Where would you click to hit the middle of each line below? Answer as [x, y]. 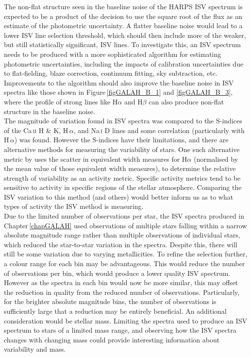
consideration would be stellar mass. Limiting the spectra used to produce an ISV [125, 320]
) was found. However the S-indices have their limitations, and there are [121, 140]
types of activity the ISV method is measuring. [74, 206]
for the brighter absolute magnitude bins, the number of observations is [110, 301]
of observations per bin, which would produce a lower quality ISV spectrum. [117, 273]
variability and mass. [35, 349]
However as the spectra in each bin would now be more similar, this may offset [121, 282]
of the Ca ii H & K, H [36, 130]
